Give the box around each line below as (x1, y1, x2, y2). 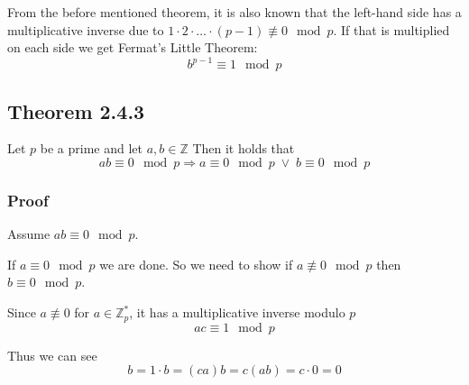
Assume (7, 225, 51, 243)
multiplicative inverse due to (7, 20, 164, 39)
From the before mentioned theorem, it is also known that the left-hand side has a (7, 3, 462, 21)
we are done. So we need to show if (99, 254, 293, 273)
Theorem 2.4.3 (7, 96, 145, 124)
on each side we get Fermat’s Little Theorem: (7, 38, 258, 57)
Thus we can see (7, 345, 97, 364)
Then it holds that (192, 139, 295, 158)
